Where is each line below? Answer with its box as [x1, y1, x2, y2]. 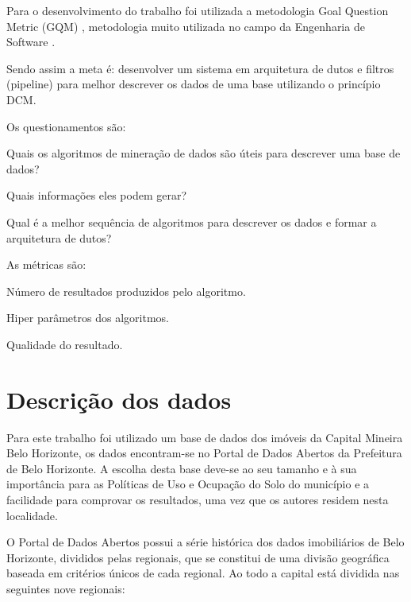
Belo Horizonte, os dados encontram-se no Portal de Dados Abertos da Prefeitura [6, 445, 402, 461]
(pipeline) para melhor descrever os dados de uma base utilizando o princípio [6, 76, 381, 92]
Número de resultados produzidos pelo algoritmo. [6, 282, 246, 299]
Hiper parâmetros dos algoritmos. [6, 309, 169, 326]
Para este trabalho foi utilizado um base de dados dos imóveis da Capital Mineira [6, 429, 403, 445]
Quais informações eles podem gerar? [6, 187, 187, 204]
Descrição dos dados [6, 383, 232, 415]
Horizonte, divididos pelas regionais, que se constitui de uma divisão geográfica [6, 549, 390, 565]
